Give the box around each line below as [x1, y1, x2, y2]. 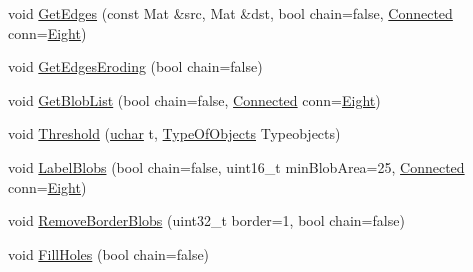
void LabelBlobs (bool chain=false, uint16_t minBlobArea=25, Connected [8, 156, 465, 177]
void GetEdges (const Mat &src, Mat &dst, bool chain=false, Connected [8, 3, 453, 23]
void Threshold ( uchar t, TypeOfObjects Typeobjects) [8, 123, 341, 144]
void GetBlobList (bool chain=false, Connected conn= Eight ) [8, 89, 381, 110]
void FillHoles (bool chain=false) [8, 243, 210, 264]
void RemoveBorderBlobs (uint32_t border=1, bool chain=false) [8, 210, 405, 231]
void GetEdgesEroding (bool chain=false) [8, 56, 263, 77]
